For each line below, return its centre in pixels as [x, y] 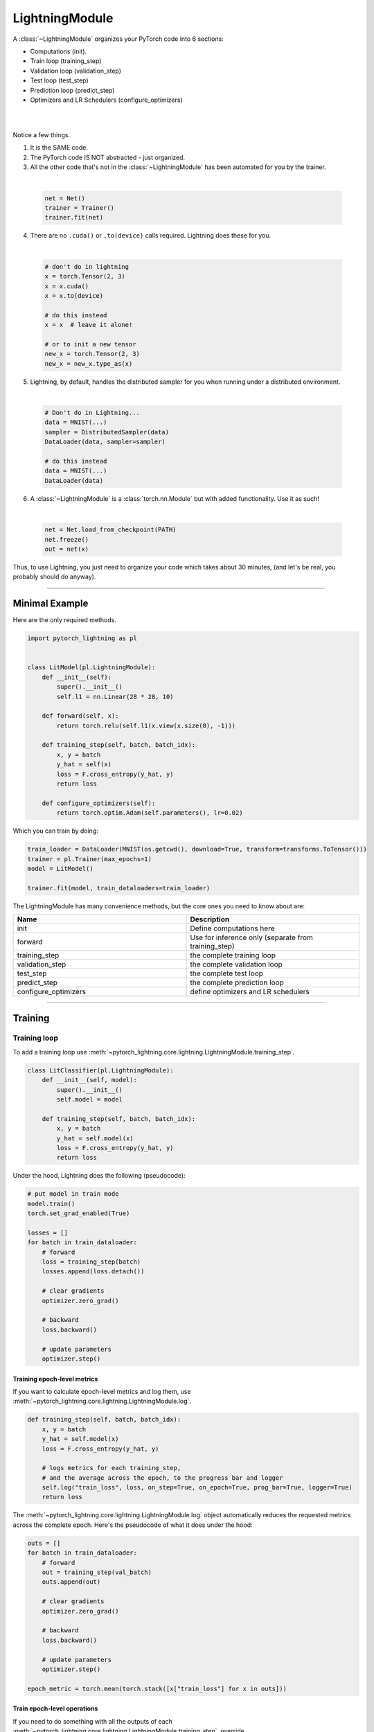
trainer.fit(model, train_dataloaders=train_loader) [119, 888]
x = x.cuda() [67, 286]
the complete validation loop [237, 964]
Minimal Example [51, 604]
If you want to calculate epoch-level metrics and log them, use [102, 1391]
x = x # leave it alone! [89, 325]
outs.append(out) [71, 1582]
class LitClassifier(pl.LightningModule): [100, 1070]
